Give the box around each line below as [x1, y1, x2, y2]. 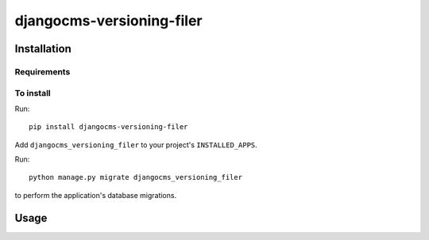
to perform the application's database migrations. [14, 190, 177, 200]
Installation [14, 42, 71, 55]
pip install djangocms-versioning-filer [29, 123, 188, 131]
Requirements [14, 66, 71, 77]
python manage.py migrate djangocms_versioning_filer [29, 173, 242, 182]
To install [14, 87, 51, 98]
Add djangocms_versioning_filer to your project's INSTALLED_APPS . [14, 139, 257, 150]
